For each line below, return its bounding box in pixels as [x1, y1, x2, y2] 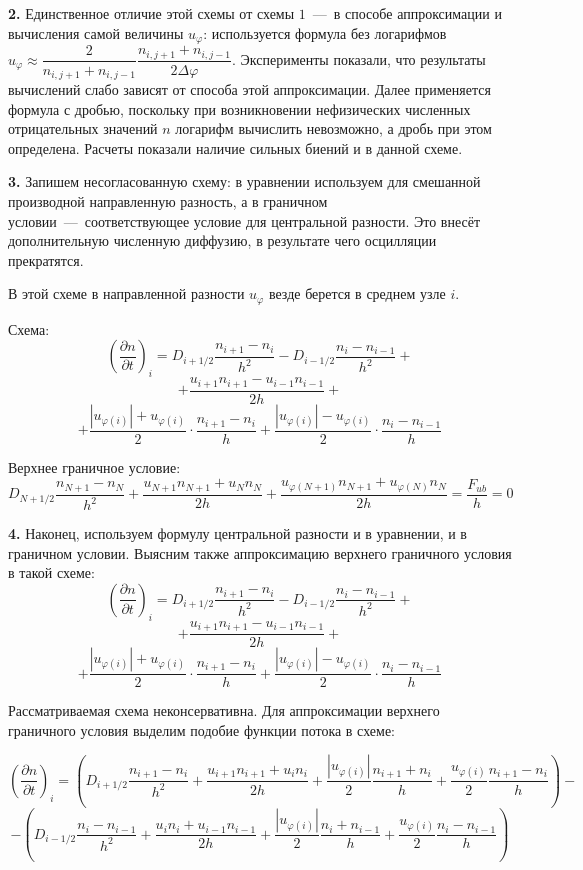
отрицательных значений [8, 118, 158, 139]
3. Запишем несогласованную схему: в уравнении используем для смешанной [8, 171, 481, 192]
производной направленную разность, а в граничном [8, 190, 328, 211]
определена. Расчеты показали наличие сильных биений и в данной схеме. [8, 137, 463, 158]
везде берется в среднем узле [268, 283, 446, 304]
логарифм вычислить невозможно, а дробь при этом [175, 118, 492, 139]
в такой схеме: [8, 562, 95, 583]
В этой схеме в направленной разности [8, 283, 245, 304]
